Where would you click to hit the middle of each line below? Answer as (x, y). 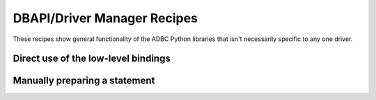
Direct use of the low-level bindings (92, 59)
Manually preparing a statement (84, 81)
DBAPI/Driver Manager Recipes (105, 18)
